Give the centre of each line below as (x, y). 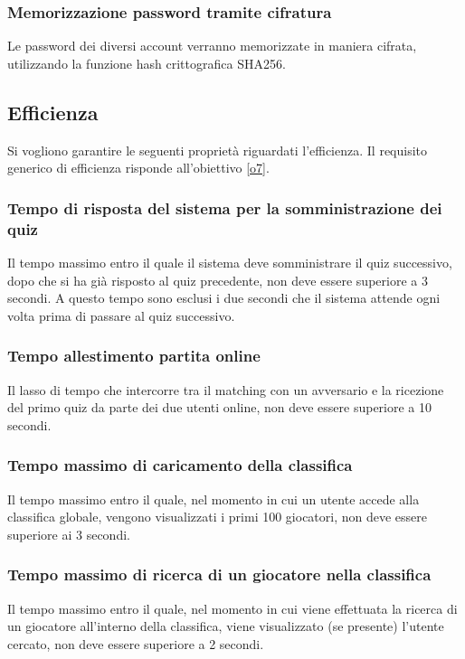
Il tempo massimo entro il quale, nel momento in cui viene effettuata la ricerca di (232, 608)
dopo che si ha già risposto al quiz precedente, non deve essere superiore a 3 (218, 280)
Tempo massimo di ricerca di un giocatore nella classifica (219, 574)
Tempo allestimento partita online (134, 356)
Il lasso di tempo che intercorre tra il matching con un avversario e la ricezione (226, 389)
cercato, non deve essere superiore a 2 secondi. (136, 643)
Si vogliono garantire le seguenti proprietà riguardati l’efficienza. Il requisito (218, 150)
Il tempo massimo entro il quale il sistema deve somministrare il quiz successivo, (230, 262)
